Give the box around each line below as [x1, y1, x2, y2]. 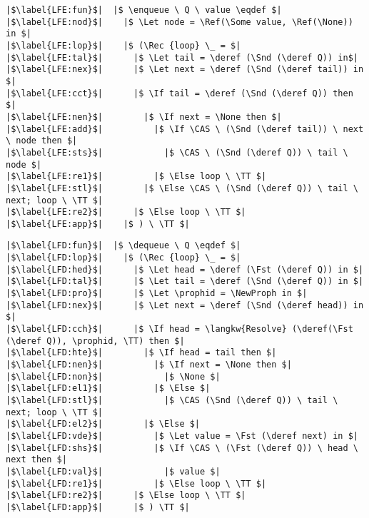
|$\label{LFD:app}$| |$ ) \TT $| [6, 502, 190, 512]
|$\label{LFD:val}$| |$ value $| [6, 466, 221, 477]
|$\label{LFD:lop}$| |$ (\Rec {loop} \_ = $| [6, 253, 241, 263]
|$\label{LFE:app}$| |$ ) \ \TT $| [6, 218, 190, 229]
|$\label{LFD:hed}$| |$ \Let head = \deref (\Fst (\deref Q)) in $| [6, 264, 364, 275]
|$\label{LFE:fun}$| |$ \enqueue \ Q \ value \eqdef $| [6, 5, 282, 15]
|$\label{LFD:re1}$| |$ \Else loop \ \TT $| [6, 478, 267, 489]
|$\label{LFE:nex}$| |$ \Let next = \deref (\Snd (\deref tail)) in [6, 64, 364, 75]
